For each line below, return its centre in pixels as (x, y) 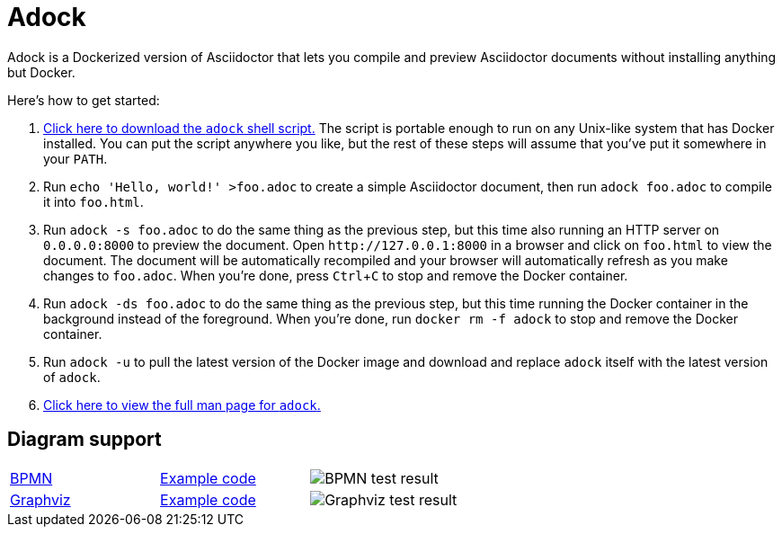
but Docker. (41, 72)
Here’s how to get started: (84, 100)
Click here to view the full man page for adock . (182, 405)
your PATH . (76, 158)
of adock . (72, 377)
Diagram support (84, 440)
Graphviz (40, 499)
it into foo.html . (93, 201)
